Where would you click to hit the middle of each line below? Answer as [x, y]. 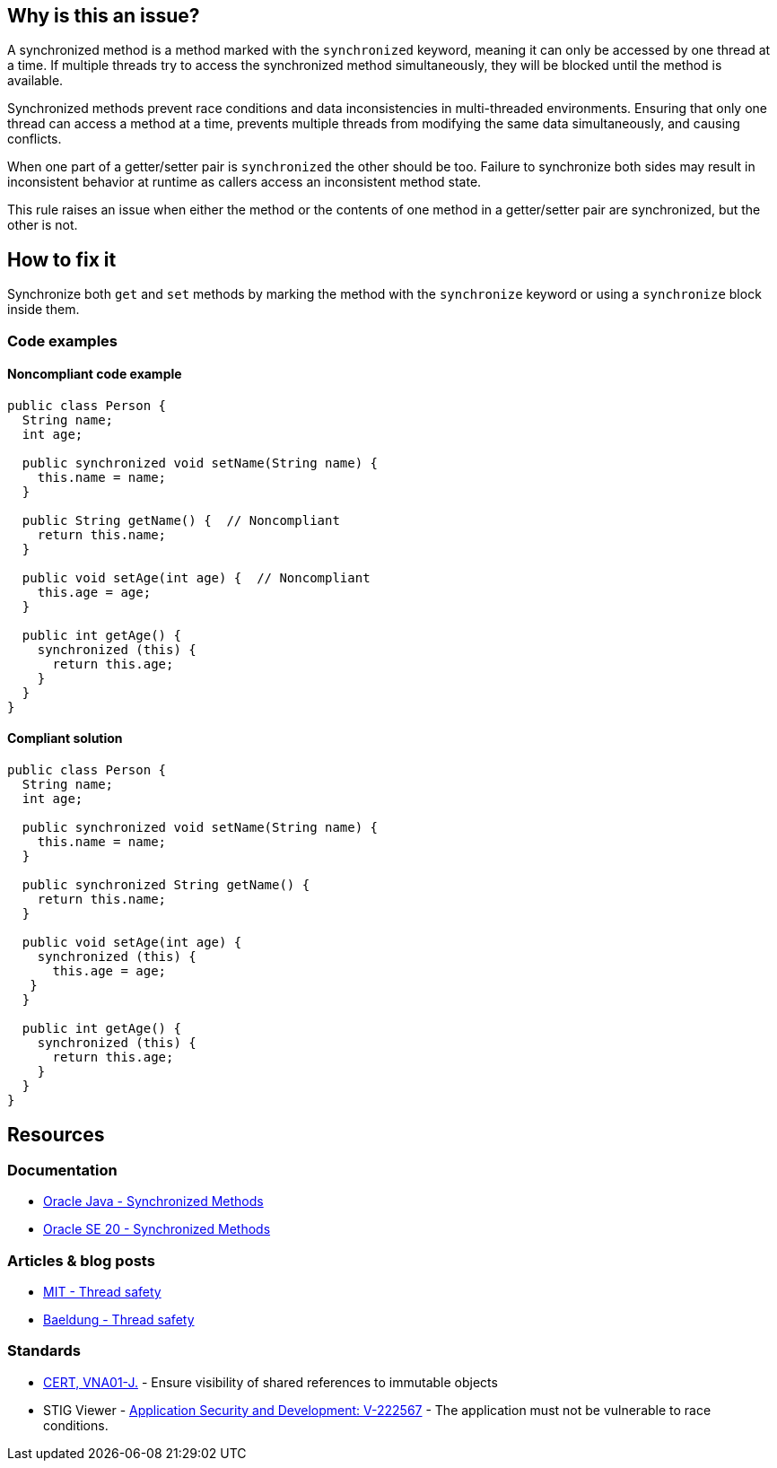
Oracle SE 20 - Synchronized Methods [157, 1229]
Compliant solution [65, 738]
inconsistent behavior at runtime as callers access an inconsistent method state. [244, 182]
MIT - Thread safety [102, 1292]
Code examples [63, 341]
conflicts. [35, 139]
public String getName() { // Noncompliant [181, 520]
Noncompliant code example [95, 374]
